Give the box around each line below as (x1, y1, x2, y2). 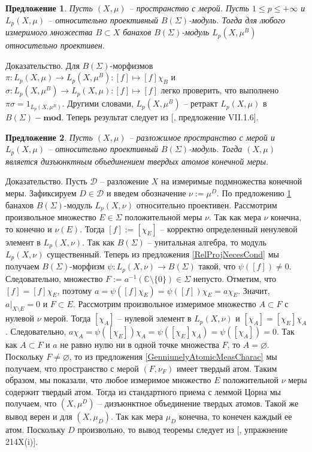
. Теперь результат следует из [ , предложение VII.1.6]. (61, 111, 259, 123)
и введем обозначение (106, 186, 186, 199)
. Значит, (238, 284, 270, 296)
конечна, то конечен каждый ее (178, 410, 292, 423)
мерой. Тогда (44, 312, 91, 324)
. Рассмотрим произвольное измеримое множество (72, 297, 256, 310)
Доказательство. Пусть (5, 175, 87, 187)
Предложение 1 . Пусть (5, 2, 93, 14)
